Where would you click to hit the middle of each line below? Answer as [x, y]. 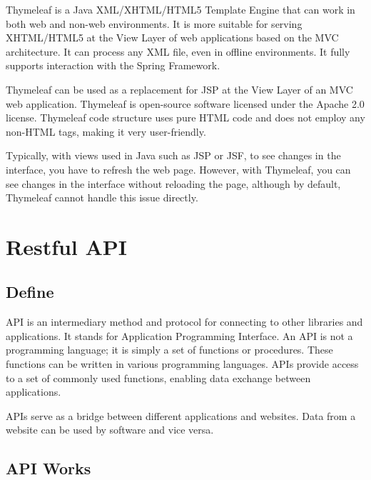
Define [30, 292]
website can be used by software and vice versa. [110, 430]
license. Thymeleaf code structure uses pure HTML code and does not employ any [185, 117]
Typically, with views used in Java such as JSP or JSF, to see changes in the [173, 155]
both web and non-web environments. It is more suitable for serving [154, 23]
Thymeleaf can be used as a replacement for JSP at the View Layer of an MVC [179, 89]
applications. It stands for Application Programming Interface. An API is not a [179, 335]
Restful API [67, 246]
